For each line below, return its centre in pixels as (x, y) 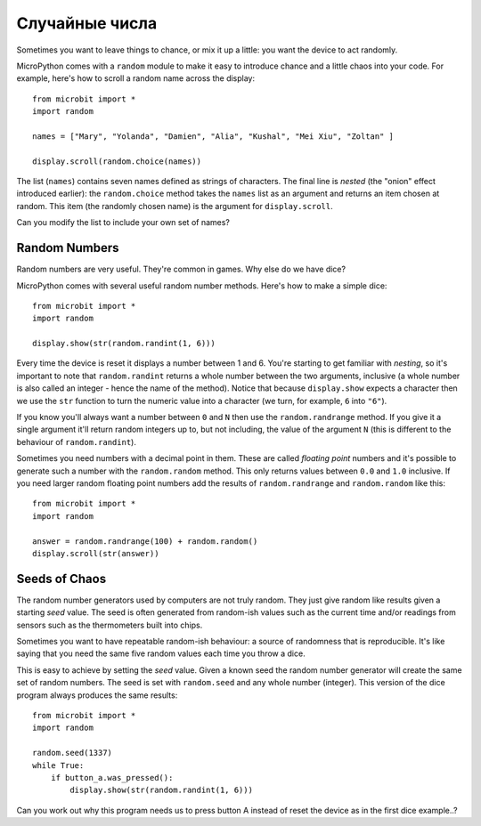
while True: (58, 765)
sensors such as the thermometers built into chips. (110, 625)
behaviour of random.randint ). (77, 441)
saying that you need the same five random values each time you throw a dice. (161, 653)
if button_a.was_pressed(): (112, 777)
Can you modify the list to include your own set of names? (123, 223)
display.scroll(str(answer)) (96, 553)
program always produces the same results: (97, 695)
